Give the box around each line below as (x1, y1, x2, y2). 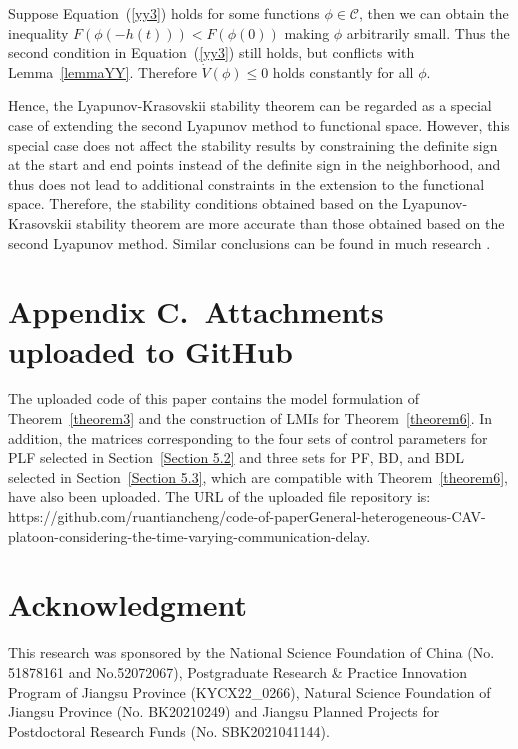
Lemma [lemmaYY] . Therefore (8, 61, 197, 82)
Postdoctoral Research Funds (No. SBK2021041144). (8, 720, 330, 741)
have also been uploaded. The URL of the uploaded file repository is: (8, 486, 431, 507)
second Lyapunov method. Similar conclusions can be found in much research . (8, 232, 491, 253)
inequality (8, 22, 69, 43)
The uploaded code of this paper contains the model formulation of (8, 388, 419, 409)
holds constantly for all (272, 61, 414, 82)
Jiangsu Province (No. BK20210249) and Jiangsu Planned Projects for (8, 701, 440, 722)
